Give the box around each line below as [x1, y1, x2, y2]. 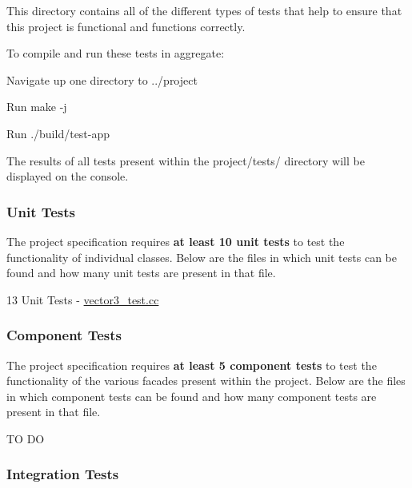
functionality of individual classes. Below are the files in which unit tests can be [6, 248, 397, 265]
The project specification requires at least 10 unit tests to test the [6, 232, 345, 249]
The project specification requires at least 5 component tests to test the [6, 356, 377, 373]
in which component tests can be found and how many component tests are [6, 387, 377, 404]
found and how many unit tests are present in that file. [6, 264, 276, 281]
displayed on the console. [6, 168, 129, 184]
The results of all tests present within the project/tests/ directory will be [6, 152, 365, 169]
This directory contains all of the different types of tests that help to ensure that [6, 2, 402, 18]
